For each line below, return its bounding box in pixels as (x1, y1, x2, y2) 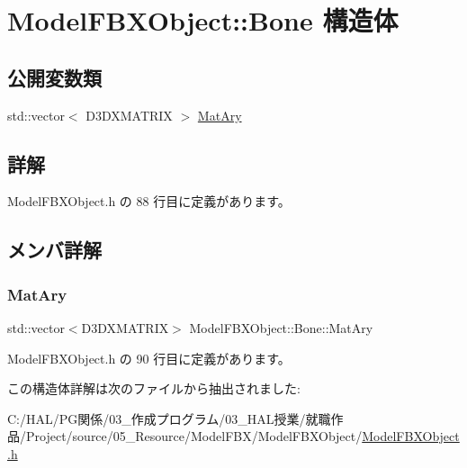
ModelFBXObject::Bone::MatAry (189, 318, 373, 337)
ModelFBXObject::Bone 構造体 (7, 2, 399, 39)
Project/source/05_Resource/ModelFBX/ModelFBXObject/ (25, 427, 363, 445)
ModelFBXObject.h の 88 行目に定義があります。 (7, 192, 291, 211)
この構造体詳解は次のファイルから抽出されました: (7, 379, 301, 398)
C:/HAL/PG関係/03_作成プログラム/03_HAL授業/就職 (7, 409, 331, 427)
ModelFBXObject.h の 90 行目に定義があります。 (7, 348, 291, 367)
